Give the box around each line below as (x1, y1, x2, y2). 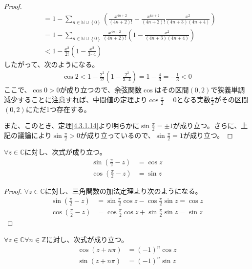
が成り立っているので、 (80, 130, 155, 140)
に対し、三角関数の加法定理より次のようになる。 (44, 185, 202, 196)
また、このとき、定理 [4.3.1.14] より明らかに (4, 120, 140, 131)
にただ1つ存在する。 (25, 104, 91, 114)
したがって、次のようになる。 (4, 59, 99, 69)
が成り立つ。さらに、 (173, 120, 241, 131)
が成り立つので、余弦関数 (60, 85, 142, 95)
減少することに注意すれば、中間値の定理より (4, 94, 147, 104)
